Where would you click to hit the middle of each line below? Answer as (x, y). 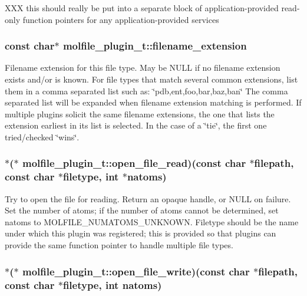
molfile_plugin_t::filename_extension (155, 46)
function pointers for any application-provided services (121, 19)
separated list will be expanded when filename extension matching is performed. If (153, 102)
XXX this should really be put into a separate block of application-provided (142, 8)
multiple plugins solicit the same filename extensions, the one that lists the (140, 114)
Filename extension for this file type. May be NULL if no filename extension (143, 68)
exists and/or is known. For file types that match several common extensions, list (151, 79)
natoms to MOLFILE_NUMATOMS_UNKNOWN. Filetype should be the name (152, 221)
